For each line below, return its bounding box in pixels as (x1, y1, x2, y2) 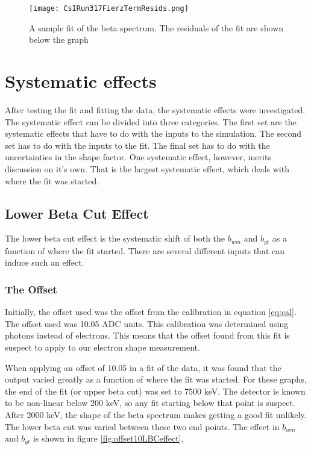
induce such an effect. (5, 256, 84, 269)
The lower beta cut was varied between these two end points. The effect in (5, 420, 280, 433)
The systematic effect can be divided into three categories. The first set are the (5, 115, 297, 128)
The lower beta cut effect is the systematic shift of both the (5, 232, 225, 245)
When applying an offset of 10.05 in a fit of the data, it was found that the (5, 361, 281, 373)
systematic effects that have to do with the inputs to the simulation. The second (5, 127, 301, 140)
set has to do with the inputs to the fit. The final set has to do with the (5, 139, 270, 151)
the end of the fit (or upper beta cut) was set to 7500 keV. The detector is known (5, 384, 306, 397)
